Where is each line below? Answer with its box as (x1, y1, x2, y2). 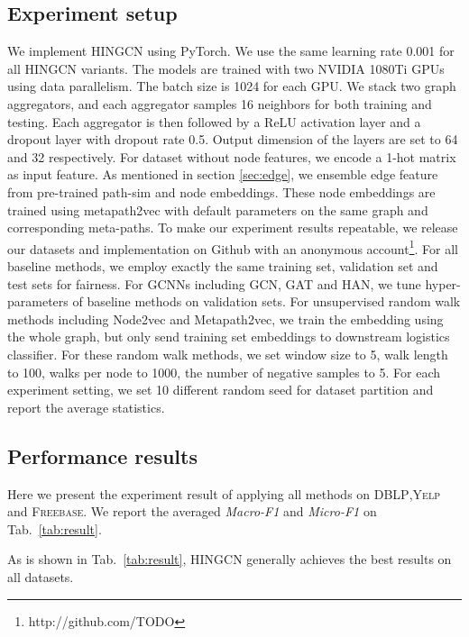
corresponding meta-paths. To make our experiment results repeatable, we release (7, 218, 458, 237)
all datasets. (7, 567, 74, 586)
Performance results (7, 441, 198, 469)
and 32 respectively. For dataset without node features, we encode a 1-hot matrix (7, 147, 456, 166)
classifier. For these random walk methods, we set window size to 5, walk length (7, 344, 448, 363)
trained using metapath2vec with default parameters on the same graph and (7, 200, 428, 219)
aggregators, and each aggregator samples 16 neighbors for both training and (7, 94, 432, 113)
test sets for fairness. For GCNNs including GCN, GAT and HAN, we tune (7, 274, 421, 293)
